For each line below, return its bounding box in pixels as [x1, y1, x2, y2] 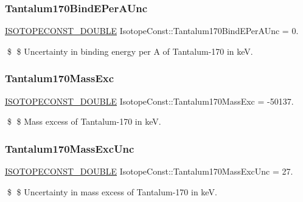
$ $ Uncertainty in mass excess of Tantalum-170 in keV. [7, 185, 217, 198]
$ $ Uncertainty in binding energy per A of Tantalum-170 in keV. [7, 44, 253, 57]
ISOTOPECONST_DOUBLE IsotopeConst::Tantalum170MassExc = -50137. [5, 94, 294, 107]
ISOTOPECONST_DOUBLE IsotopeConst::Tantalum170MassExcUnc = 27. [5, 165, 293, 178]
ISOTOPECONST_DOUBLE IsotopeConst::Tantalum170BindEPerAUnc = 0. [5, 24, 299, 37]
